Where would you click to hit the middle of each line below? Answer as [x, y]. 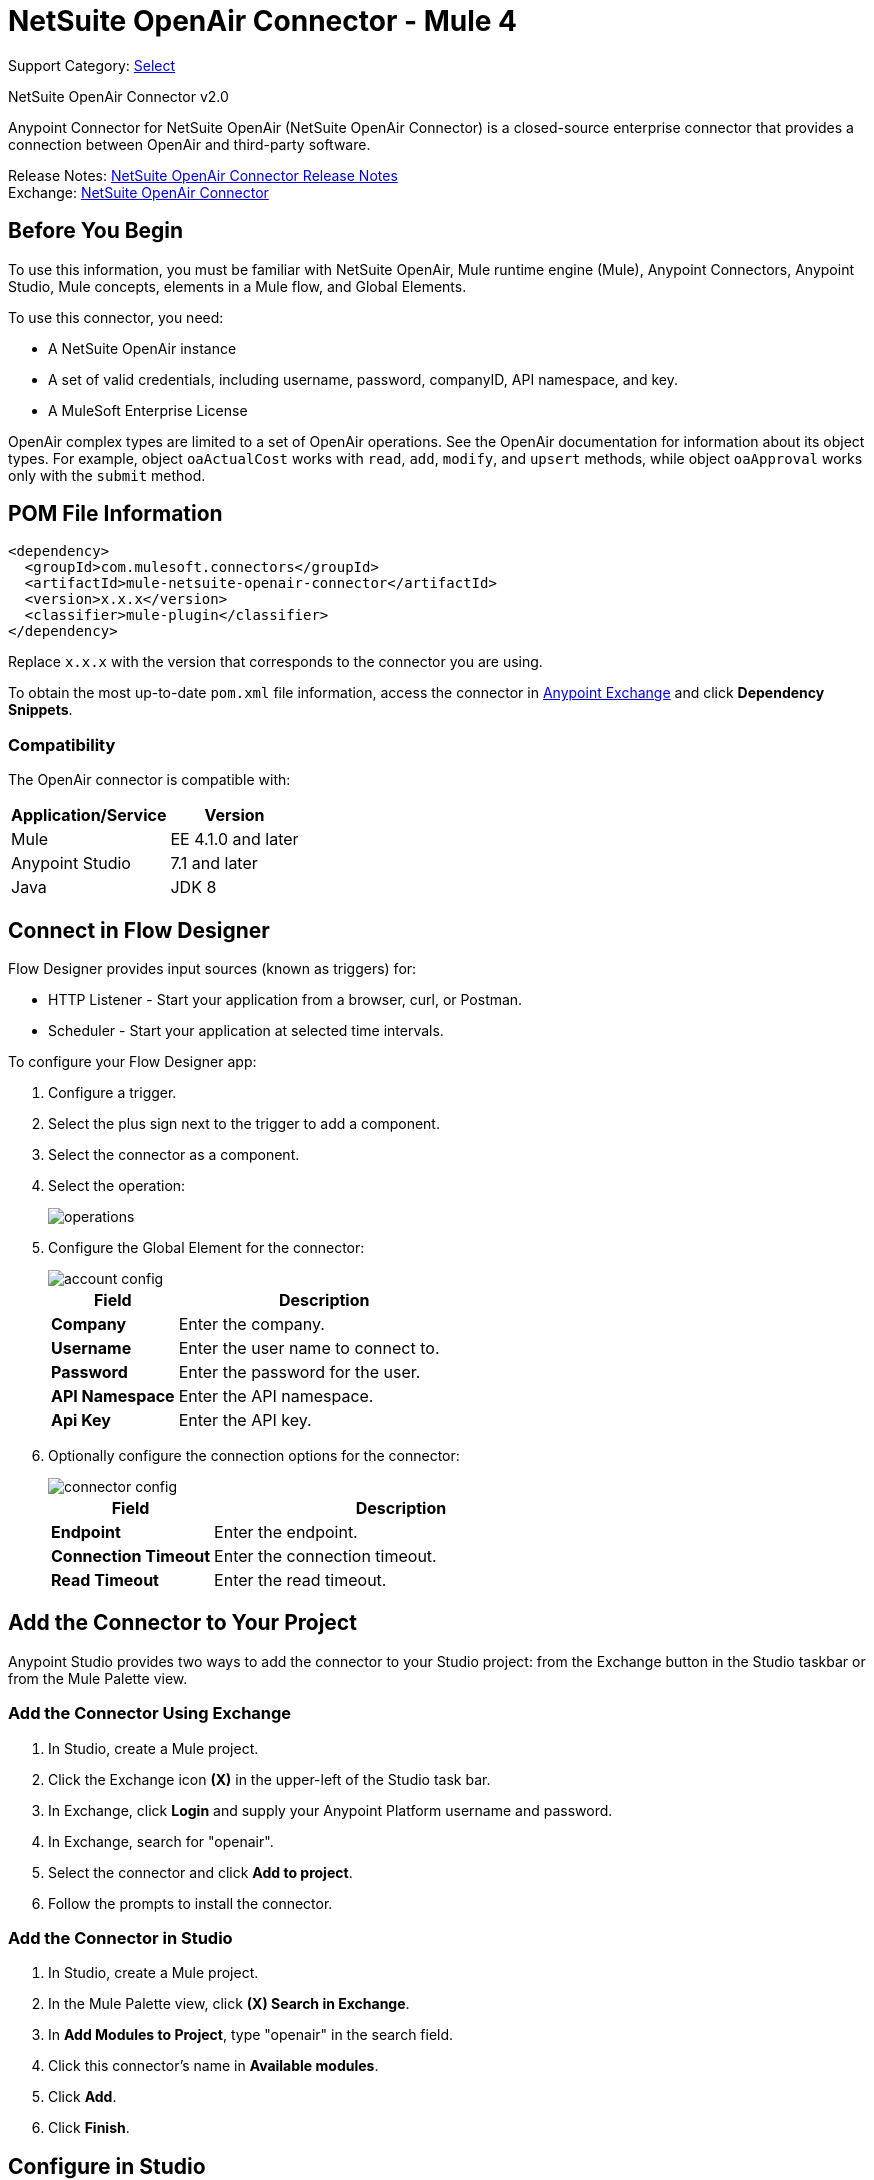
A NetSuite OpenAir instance [142, 348]
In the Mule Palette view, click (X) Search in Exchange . [229, 2004]
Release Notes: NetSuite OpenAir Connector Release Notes [203, 175]
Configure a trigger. [112, 1093]
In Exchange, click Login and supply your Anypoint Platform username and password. [330, 1810]
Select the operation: [117, 1186]
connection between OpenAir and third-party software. [189, 144]
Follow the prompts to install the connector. [190, 1903]
